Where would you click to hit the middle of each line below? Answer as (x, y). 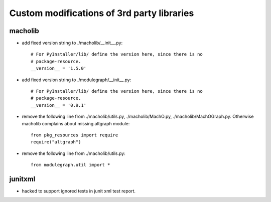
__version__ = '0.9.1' (59, 105)
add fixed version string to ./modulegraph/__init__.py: (77, 80)
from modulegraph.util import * (71, 165)
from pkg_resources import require (75, 135)
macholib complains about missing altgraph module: (76, 123)
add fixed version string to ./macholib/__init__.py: (72, 43)
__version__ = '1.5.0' (59, 68)
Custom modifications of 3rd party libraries (102, 13)
